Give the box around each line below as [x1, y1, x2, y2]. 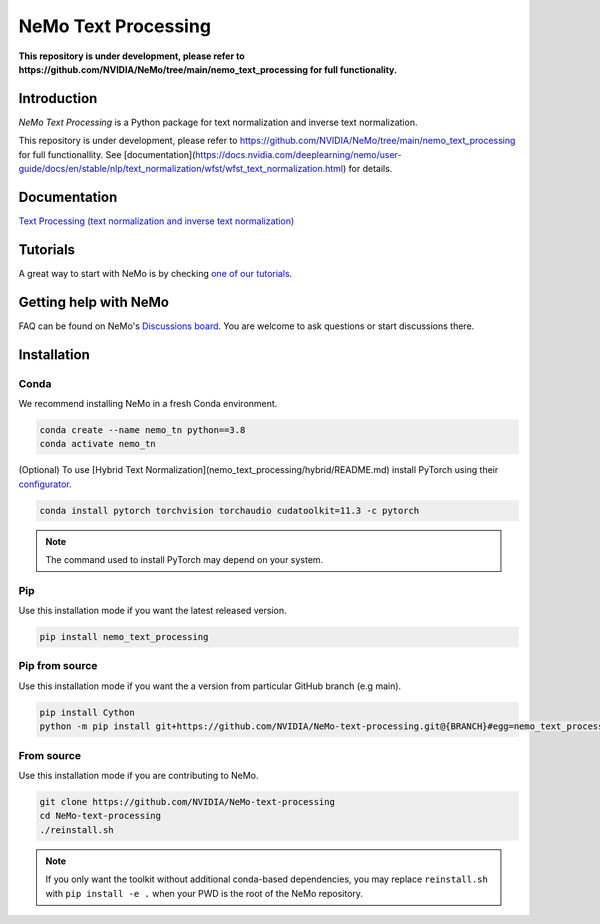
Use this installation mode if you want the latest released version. [18, 605, 287, 617]
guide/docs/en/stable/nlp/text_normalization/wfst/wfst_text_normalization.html [18, 163, 344, 175]
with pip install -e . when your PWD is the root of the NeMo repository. [45, 887, 364, 899]
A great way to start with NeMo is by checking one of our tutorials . [18, 267, 293, 279]
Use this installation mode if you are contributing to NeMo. [18, 769, 259, 781]
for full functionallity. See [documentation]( [18, 148, 196, 160]
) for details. [342, 163, 393, 175]
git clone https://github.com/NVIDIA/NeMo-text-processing [39, 796, 335, 807]
